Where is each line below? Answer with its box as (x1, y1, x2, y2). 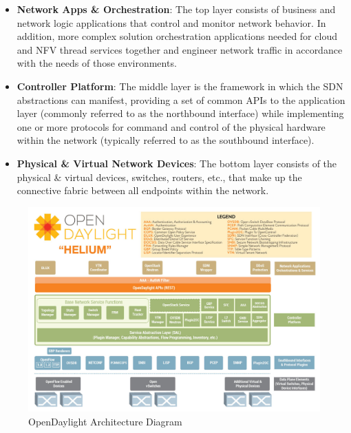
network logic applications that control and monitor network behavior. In (17, 15, 326, 30)
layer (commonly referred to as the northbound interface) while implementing (17, 106, 344, 120)
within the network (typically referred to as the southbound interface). (17, 133, 315, 147)
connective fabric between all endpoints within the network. (17, 183, 269, 198)
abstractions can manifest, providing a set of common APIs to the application (17, 92, 345, 107)
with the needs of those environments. (17, 56, 177, 70)
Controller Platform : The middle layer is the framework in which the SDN (17, 78, 343, 93)
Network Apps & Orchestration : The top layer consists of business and (17, 2, 336, 16)
